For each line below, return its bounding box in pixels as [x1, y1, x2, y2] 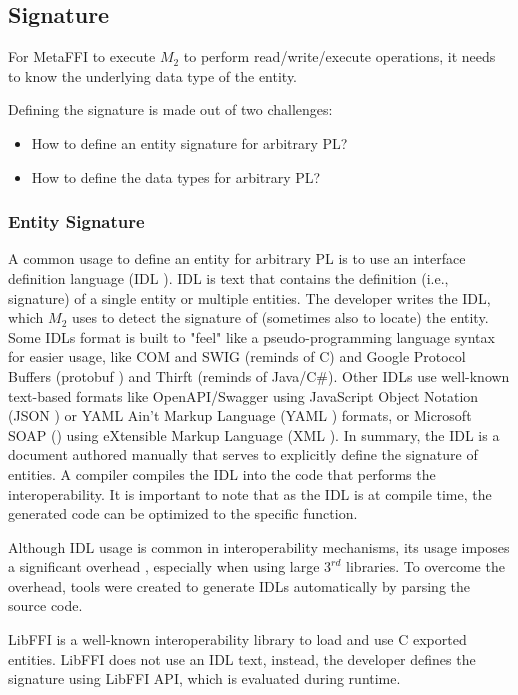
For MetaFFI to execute [8, 46, 156, 67]
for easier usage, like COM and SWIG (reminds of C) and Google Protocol [8, 346, 466, 367]
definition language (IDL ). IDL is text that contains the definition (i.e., [8, 267, 449, 288]
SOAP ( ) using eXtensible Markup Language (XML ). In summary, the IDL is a [8, 424, 500, 445]
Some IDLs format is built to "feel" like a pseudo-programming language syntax [8, 326, 495, 347]
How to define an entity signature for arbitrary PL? [31, 132, 348, 153]
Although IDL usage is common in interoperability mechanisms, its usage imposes [8, 536, 510, 557]
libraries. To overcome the [346, 556, 505, 577]
